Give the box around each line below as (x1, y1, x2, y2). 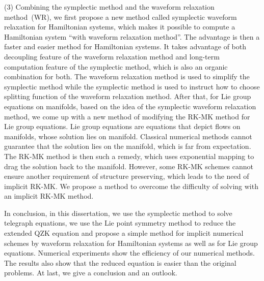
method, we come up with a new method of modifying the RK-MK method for (4, 111, 250, 121)
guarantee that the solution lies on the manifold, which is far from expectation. (4, 141, 251, 151)
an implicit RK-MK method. (4, 191, 94, 201)
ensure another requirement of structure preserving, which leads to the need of (4, 171, 249, 181)
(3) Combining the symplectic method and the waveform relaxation (4, 2, 215, 12)
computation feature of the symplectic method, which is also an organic (4, 61, 228, 72)
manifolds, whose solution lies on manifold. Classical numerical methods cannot (4, 131, 252, 141)
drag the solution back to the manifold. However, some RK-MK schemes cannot (4, 161, 253, 171)
